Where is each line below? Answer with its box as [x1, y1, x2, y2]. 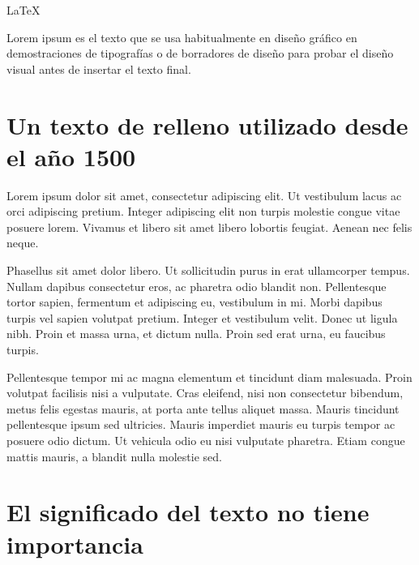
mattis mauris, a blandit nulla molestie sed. [6, 447, 222, 464]
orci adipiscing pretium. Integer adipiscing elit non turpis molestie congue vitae [6, 203, 400, 220]
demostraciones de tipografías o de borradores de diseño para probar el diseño [6, 45, 394, 62]
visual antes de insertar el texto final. [6, 60, 191, 77]
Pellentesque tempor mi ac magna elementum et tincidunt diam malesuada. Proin [6, 368, 413, 385]
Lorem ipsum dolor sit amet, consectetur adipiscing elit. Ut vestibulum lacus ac [6, 186, 402, 203]
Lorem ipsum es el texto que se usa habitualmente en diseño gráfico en [6, 28, 357, 45]
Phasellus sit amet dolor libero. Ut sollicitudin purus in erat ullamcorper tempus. [6, 262, 410, 279]
